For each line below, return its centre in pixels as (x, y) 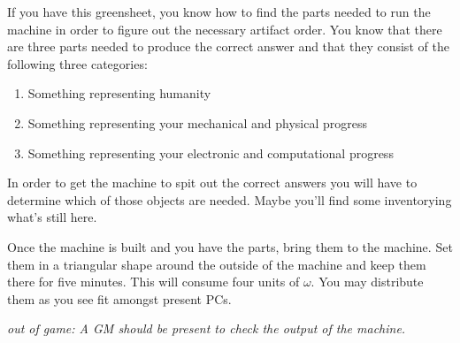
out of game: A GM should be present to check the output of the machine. (207, 328)
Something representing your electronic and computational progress (211, 152)
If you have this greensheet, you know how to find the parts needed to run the (219, 11)
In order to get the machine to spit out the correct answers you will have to (212, 183)
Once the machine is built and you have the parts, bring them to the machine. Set (230, 246)
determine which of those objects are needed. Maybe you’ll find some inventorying (230, 199)
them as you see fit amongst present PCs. (119, 298)
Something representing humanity (119, 93)
